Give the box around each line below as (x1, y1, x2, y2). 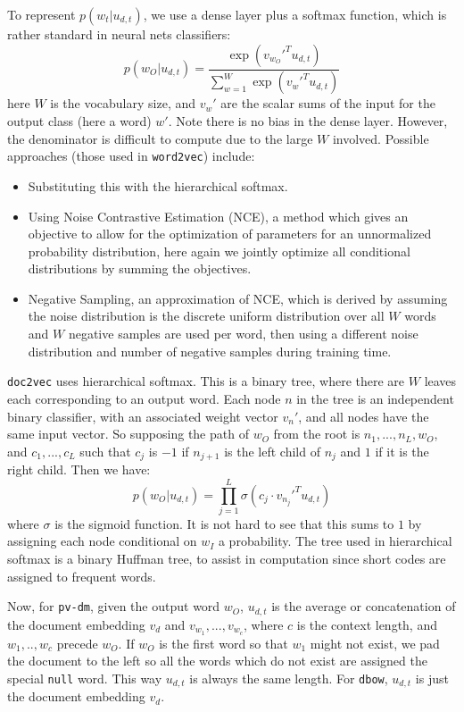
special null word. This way (7, 668, 162, 687)
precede (56, 633, 98, 652)
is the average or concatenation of (271, 597, 456, 616)
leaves (424, 372, 457, 390)
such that (79, 441, 131, 460)
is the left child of (224, 441, 320, 460)
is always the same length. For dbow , (189, 668, 388, 687)
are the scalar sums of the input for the (220, 94, 435, 113)
